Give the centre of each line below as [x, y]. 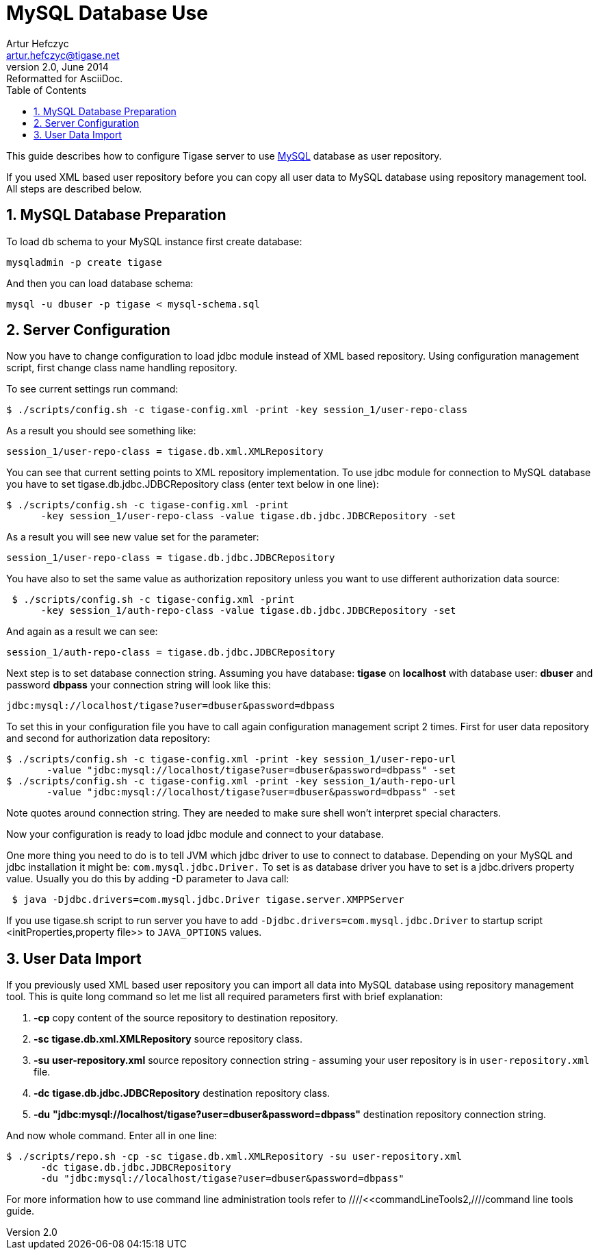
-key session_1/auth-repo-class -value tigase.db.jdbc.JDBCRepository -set [248, 611]
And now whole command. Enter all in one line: [112, 1136]
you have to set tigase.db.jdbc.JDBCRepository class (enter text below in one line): [193, 484]
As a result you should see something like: [101, 431]
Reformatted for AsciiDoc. [65, 78]
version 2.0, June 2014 [57, 66]
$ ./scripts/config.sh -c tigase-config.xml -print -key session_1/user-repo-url [231, 759]
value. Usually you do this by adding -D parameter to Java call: [148, 879]
